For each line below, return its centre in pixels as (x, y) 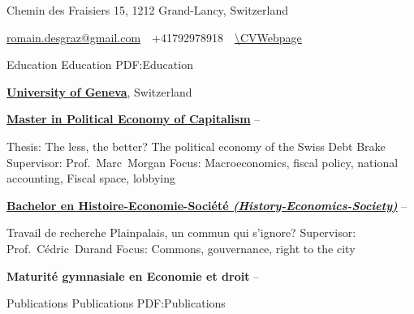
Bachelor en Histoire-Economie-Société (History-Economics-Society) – (207, 205)
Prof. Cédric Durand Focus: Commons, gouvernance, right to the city (181, 248)
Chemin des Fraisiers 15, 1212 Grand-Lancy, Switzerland (148, 10)
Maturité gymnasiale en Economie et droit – (133, 275)
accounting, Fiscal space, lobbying (91, 178)
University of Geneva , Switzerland (99, 91)
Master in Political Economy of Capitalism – (134, 119)
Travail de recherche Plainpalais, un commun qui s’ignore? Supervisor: (181, 232)
